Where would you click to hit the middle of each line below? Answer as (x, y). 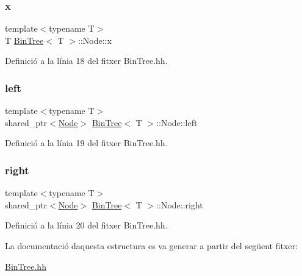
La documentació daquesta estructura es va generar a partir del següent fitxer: (151, 246)
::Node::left (177, 122)
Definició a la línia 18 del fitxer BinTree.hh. (86, 61)
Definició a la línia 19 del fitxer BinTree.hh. (86, 143)
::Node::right (180, 204)
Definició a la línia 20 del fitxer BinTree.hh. (86, 225)
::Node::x (95, 40)
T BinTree (24, 40)
